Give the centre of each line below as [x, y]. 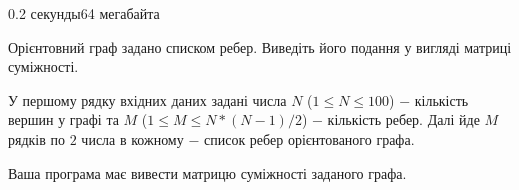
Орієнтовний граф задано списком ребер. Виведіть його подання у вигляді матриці [260, 46]
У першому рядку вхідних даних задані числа [147, 99]
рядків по [37, 138]
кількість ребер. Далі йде [403, 119]
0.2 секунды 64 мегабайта [84, 13]
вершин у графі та [63, 119]
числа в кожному [132, 138]
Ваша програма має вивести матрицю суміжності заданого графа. [207, 172]
